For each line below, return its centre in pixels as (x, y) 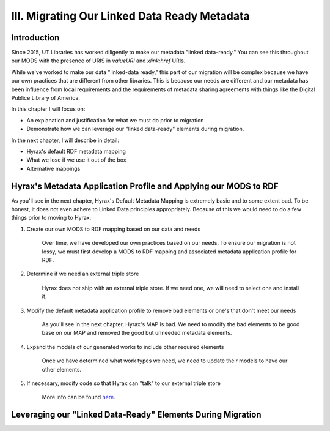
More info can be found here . (79, 397)
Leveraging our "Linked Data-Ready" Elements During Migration (137, 415)
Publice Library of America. (46, 98)
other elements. (62, 369)
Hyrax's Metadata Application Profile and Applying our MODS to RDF (145, 186)
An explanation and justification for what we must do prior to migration (115, 120)
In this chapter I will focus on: (48, 109)
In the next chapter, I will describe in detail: (65, 140)
